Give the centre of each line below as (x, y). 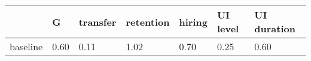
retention (148, 22)
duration (275, 28)
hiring (193, 22)
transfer (97, 22)
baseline (26, 46)
